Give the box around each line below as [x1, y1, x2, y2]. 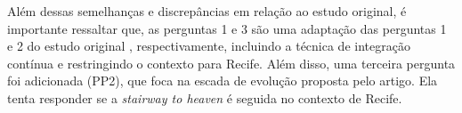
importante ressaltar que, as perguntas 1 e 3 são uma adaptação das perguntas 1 [7, 19, 447, 37]
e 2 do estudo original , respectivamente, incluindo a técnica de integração [7, 36, 410, 55]
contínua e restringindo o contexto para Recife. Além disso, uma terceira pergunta [7, 53, 456, 72]
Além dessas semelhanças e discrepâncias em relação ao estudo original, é [7, 2, 407, 20]
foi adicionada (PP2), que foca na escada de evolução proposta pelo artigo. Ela [7, 71, 438, 90]
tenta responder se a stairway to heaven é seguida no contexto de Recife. [7, 88, 402, 107]
